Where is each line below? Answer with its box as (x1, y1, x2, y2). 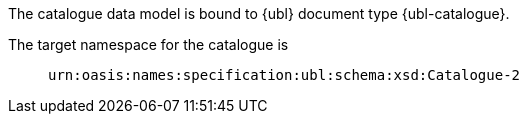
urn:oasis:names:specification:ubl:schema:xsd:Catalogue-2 (48, 67, 521, 83)
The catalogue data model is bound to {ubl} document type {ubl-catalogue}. (8, 5, 510, 22)
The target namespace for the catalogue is (8, 36, 289, 53)
